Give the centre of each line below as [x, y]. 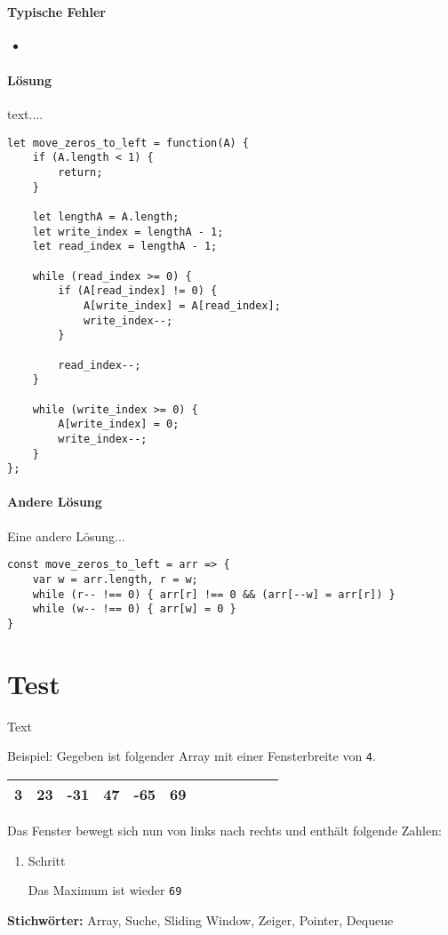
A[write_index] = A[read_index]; [182, 306]
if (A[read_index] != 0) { [138, 291]
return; [80, 173]
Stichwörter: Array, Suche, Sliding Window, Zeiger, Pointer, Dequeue [200, 919]
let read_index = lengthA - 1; [125, 247]
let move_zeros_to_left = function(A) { [128, 143]
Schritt [47, 860]
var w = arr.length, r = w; [115, 579]
